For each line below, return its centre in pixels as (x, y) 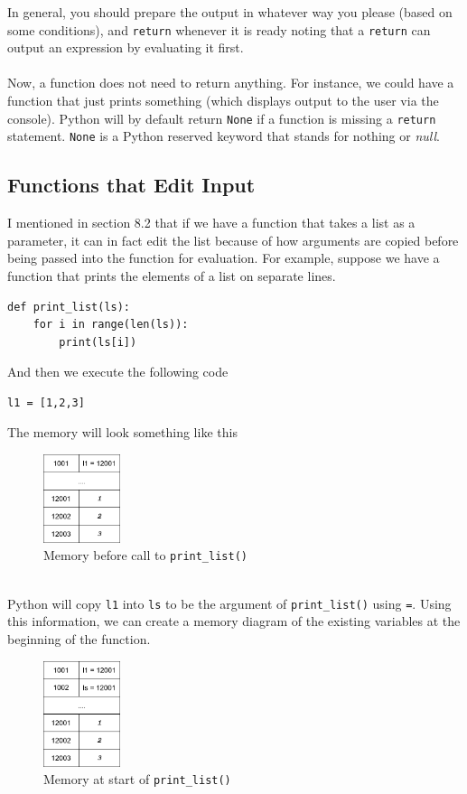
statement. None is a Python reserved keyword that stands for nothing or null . (224, 136)
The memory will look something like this (122, 432)
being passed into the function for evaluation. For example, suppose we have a (224, 258)
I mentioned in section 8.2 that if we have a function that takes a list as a (211, 223)
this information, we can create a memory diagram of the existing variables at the (234, 621)
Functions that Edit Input (131, 185)
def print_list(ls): (69, 307)
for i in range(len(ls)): (111, 325)
